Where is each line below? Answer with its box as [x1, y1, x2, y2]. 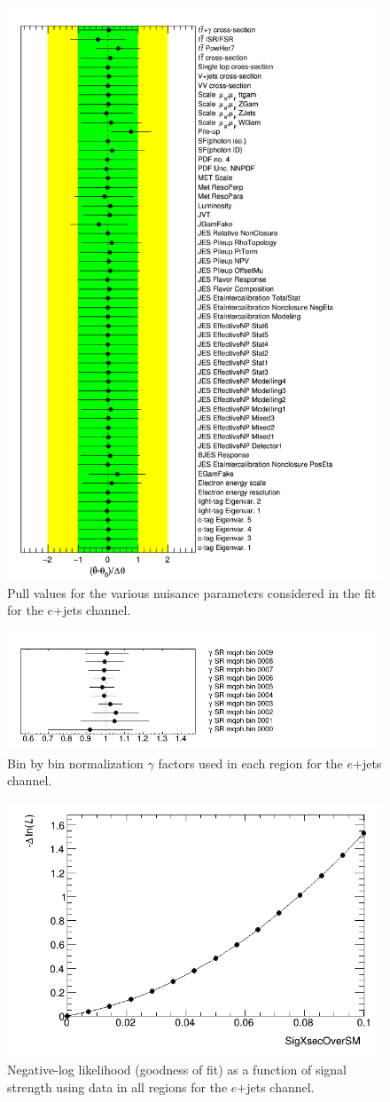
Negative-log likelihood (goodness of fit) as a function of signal [7, 1060, 347, 1078]
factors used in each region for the [158, 753, 343, 772]
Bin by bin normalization [7, 753, 144, 772]
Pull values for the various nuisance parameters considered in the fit [7, 583, 377, 602]
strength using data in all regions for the [7, 1077, 228, 1096]
